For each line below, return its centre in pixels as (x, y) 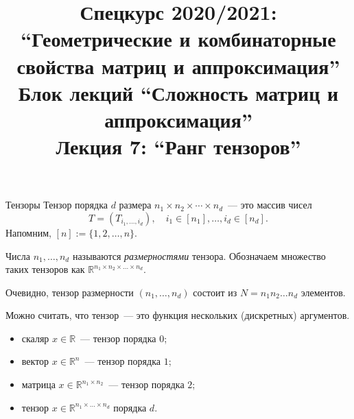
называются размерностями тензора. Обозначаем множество (199, 255)
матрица (38, 384)
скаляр (35, 338)
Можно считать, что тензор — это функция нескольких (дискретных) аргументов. (178, 315)
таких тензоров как (45, 269)
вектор (35, 361)
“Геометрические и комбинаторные (178, 39)
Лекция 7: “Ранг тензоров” (178, 146)
